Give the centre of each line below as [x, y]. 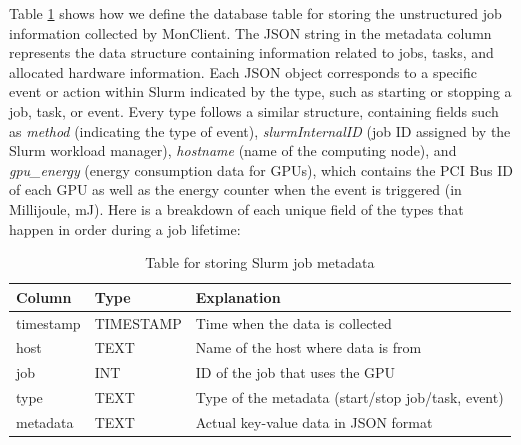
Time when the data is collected [293, 322]
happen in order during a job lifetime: [125, 228]
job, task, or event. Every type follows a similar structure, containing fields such [254, 110]
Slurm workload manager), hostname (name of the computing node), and [233, 150]
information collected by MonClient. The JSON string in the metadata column [250, 32]
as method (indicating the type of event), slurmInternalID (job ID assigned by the [260, 130]
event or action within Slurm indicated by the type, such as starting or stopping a [260, 91]
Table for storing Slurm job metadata [260, 262]
